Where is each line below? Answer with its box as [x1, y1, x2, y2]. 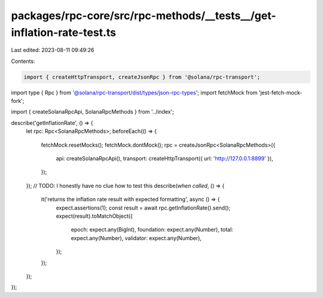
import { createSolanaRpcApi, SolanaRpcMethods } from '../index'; [11, 108, 175, 115]
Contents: [11, 57, 35, 65]
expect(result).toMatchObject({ [56, 212, 133, 220]
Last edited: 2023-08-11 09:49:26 [11, 47, 95, 54]
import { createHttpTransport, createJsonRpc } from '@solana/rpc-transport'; [23, 74, 260, 80]
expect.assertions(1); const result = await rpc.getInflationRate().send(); [56, 204, 231, 211]
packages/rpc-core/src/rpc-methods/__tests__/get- [11, 9, 276, 22]
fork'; [11, 98, 25, 105]
